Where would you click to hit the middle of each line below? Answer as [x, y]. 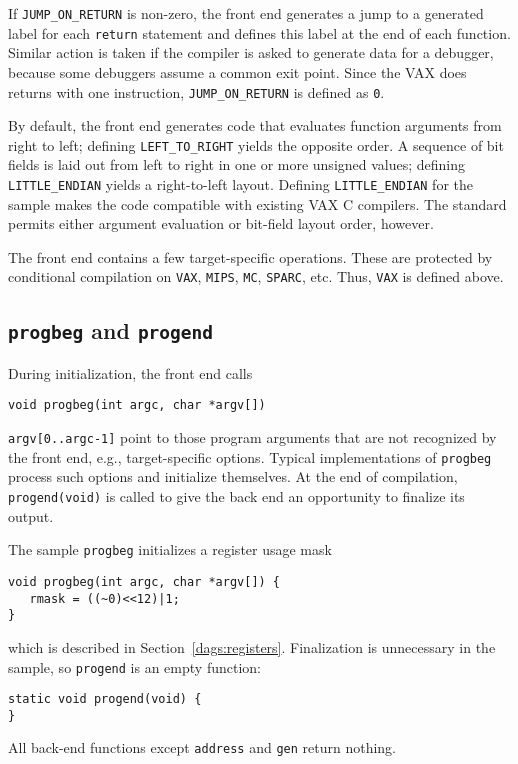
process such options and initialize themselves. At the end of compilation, [233, 476]
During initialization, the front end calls [130, 372]
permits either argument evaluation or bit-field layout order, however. [221, 223]
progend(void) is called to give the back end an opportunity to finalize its [236, 496]
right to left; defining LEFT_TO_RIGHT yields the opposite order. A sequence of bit [256, 144]
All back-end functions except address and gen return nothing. [202, 747]
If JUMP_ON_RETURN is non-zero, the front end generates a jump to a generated [246, 13]
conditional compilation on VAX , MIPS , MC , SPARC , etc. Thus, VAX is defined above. [256, 276]
